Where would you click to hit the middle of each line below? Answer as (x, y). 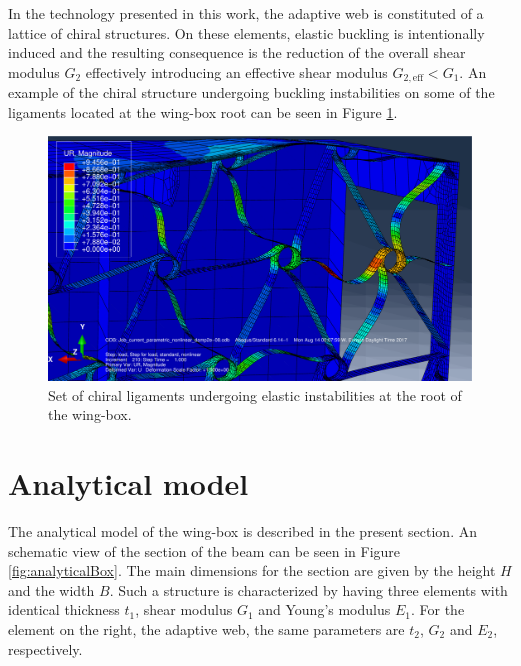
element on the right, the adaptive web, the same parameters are (206, 629)
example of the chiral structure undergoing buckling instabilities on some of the (251, 92)
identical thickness (64, 609)
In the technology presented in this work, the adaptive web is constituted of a (246, 13)
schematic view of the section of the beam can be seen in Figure (204, 550)
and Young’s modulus (324, 609)
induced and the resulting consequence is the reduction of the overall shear (237, 52)
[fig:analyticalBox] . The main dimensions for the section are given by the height (252, 570)
